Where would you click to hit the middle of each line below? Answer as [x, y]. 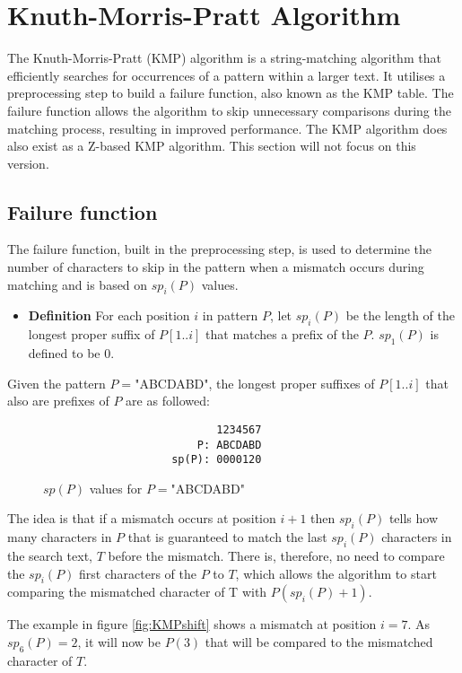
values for [116, 488]
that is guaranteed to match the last [227, 537]
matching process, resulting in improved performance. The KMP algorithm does [227, 128]
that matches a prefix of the [282, 334]
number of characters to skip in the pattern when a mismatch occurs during [216, 267]
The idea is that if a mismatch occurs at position [142, 518]
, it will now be [119, 641]
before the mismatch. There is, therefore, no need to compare [276, 555]
